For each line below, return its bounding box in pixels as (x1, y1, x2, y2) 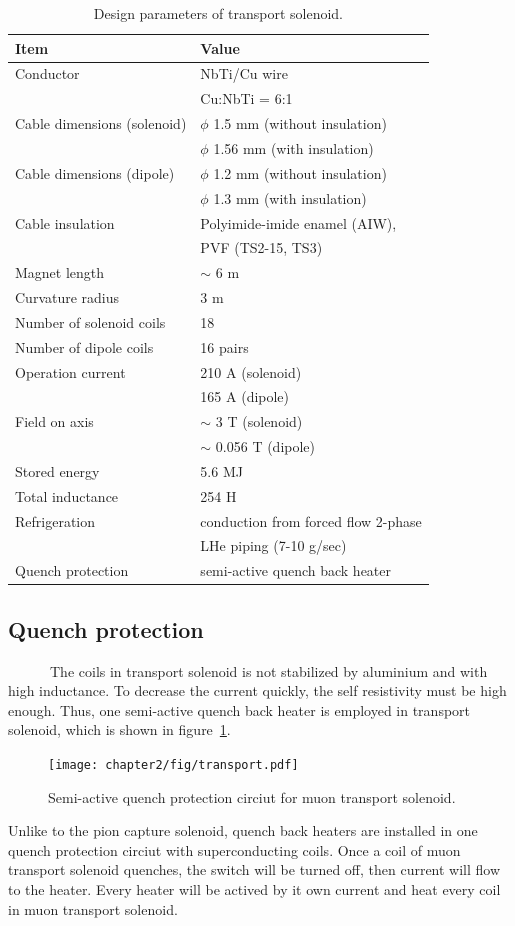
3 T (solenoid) (215, 411, 303, 432)
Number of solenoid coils (15, 311, 166, 332)
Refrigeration (15, 510, 96, 531)
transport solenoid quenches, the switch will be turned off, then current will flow (8, 859, 501, 880)
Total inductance (15, 485, 119, 506)
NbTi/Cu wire (200, 63, 288, 84)
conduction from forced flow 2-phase (200, 510, 422, 531)
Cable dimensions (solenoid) (15, 113, 187, 134)
